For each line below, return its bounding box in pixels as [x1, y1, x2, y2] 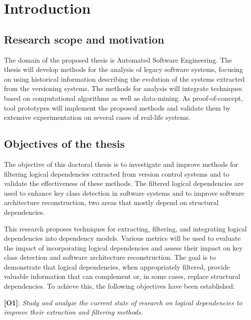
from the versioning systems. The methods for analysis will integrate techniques [4, 83, 242, 93]
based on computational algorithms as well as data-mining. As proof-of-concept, [4, 92, 243, 103]
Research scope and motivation [4, 31, 165, 46]
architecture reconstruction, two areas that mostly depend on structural [4, 197, 219, 207]
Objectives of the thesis [4, 136, 125, 151]
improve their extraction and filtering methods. [4, 307, 143, 317]
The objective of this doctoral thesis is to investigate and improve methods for [4, 159, 238, 169]
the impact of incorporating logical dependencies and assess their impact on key [4, 242, 243, 252]
